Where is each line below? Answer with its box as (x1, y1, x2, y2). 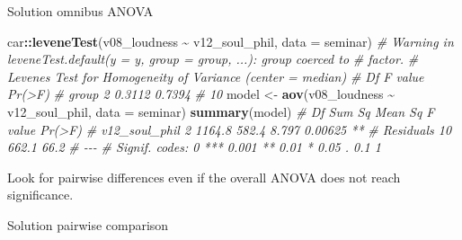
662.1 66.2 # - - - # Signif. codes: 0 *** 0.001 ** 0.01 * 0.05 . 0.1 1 (7, 138, 381, 156)
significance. (7, 185, 74, 204)
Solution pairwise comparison (7, 215, 169, 234)
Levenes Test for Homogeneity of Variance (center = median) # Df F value (7, 67, 424, 85)
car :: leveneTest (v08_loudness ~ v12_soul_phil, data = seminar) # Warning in (7, 31, 454, 50)
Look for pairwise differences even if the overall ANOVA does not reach (7, 167, 401, 186)
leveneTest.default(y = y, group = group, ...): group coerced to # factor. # (7, 49, 419, 68)
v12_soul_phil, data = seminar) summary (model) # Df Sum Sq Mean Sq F (7, 102, 435, 120)
